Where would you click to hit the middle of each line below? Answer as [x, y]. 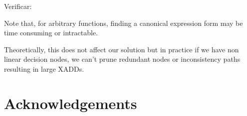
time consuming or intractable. [51, 33]
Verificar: [18, 6]
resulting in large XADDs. [44, 68]
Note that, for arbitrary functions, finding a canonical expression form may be [123, 23]
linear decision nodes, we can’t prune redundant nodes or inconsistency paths [122, 59]
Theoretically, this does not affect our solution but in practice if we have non [122, 49]
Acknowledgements [71, 103]
